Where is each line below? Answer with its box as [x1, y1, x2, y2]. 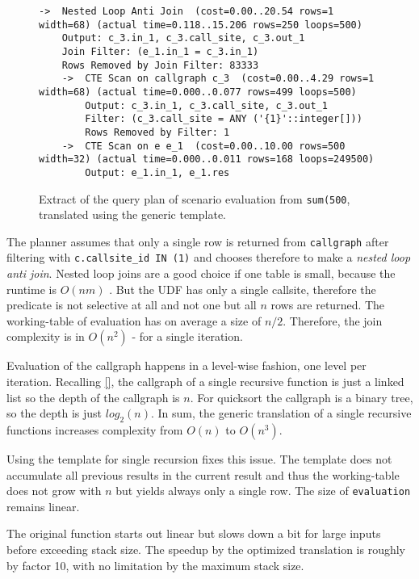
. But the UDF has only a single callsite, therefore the [109, 280, 376, 297]
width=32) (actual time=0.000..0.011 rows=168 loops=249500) [39, 153, 375, 166]
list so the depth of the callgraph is [6, 388, 180, 405]
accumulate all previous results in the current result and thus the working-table [6, 466, 400, 483]
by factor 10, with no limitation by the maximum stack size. [6, 556, 304, 573]
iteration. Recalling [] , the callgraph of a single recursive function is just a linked [6, 373, 404, 390]
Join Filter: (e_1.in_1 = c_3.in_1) [61, 45, 259, 57]
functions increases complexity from [6, 422, 183, 438]
